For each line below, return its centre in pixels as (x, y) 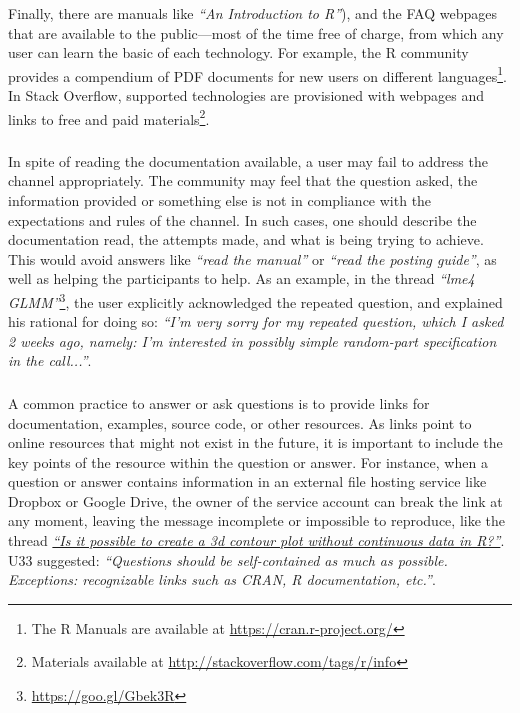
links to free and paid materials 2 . (109, 117)
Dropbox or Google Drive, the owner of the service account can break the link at (255, 500)
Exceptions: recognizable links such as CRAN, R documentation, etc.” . (222, 579)
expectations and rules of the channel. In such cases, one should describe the (242, 219)
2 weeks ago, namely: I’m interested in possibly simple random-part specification (252, 340)
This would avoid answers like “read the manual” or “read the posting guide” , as (252, 258)
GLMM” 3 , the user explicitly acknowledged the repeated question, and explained (255, 300)
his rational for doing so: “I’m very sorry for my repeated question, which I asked (256, 321)
